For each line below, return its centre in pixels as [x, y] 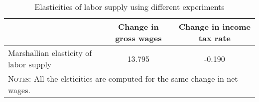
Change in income [214, 26]
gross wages [138, 38]
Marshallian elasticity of [50, 53]
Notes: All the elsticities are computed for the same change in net [123, 78]
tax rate [214, 38]
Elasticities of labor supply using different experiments [129, 7]
